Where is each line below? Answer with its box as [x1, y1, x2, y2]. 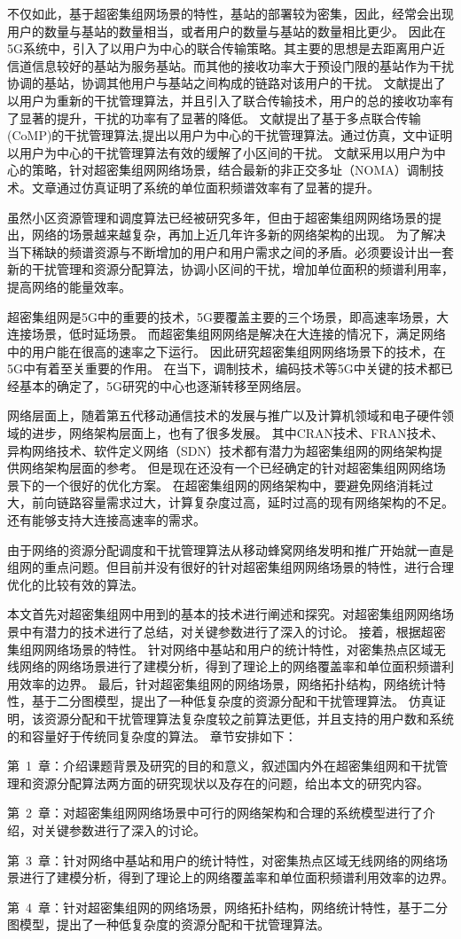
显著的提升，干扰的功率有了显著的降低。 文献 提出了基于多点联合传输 [19, 108, 421, 127]
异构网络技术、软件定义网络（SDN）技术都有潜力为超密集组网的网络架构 [7, 441, 430, 459]
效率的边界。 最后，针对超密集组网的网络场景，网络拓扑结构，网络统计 [19, 674, 434, 693]
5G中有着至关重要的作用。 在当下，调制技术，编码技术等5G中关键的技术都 [7, 359, 441, 378]
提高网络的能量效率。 [7, 277, 131, 295]
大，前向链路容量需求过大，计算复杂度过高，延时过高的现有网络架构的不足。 [7, 493, 454, 512]
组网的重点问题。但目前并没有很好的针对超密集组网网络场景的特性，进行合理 [7, 558, 454, 576]
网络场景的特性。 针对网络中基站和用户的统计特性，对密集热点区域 [43, 639, 434, 658]
